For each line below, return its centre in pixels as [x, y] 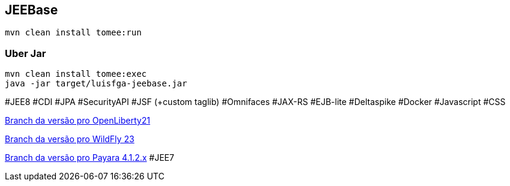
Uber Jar [26, 53]
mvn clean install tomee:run [73, 33]
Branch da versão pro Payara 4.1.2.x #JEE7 [90, 158]
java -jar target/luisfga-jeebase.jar [96, 84]
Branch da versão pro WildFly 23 [70, 139]
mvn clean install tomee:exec [76, 74]
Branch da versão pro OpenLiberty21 [77, 121]
